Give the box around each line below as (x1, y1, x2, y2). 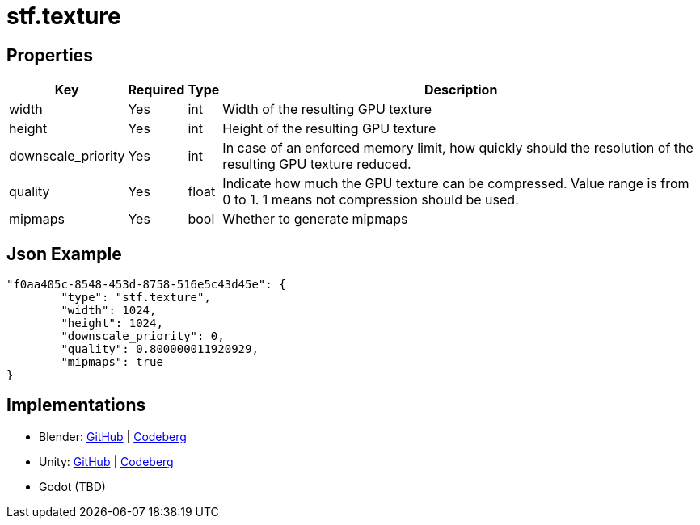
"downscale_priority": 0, (61, 330, 225, 343)
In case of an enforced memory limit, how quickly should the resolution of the (222, 140, 694, 157)
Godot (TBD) (39, 479, 106, 493)
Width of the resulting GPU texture (222, 101, 432, 118)
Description (424, 82, 498, 99)
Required (128, 82, 185, 99)
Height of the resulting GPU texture (222, 120, 436, 137)
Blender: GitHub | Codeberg (39, 429, 187, 443)
